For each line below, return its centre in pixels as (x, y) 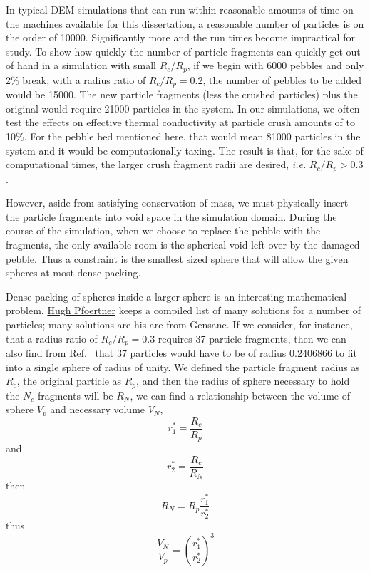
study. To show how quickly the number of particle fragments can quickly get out (183, 51)
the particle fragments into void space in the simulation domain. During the (171, 216)
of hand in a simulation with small (81, 65)
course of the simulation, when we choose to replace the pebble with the (163, 230)
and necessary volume (98, 409)
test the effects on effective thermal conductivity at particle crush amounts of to (180, 122)
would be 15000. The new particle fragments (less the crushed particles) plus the (182, 94)
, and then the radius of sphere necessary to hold (243, 381)
